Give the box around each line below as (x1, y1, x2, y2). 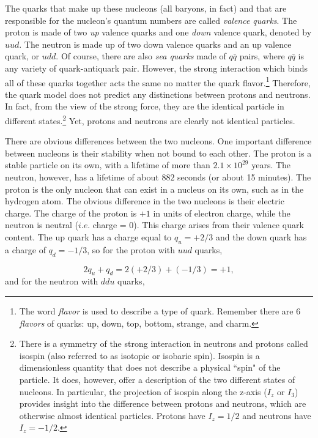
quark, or (5, 50, 40, 62)
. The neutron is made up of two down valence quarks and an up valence (19, 37, 292, 50)
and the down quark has (215, 231, 307, 243)
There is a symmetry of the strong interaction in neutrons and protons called (19, 337, 308, 350)
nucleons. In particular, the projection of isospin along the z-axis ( (19, 385, 267, 398)
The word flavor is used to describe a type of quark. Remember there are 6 (19, 304, 301, 317)
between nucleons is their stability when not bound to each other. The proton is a (5, 146, 312, 159)
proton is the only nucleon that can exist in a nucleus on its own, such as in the (5, 182, 304, 195)
